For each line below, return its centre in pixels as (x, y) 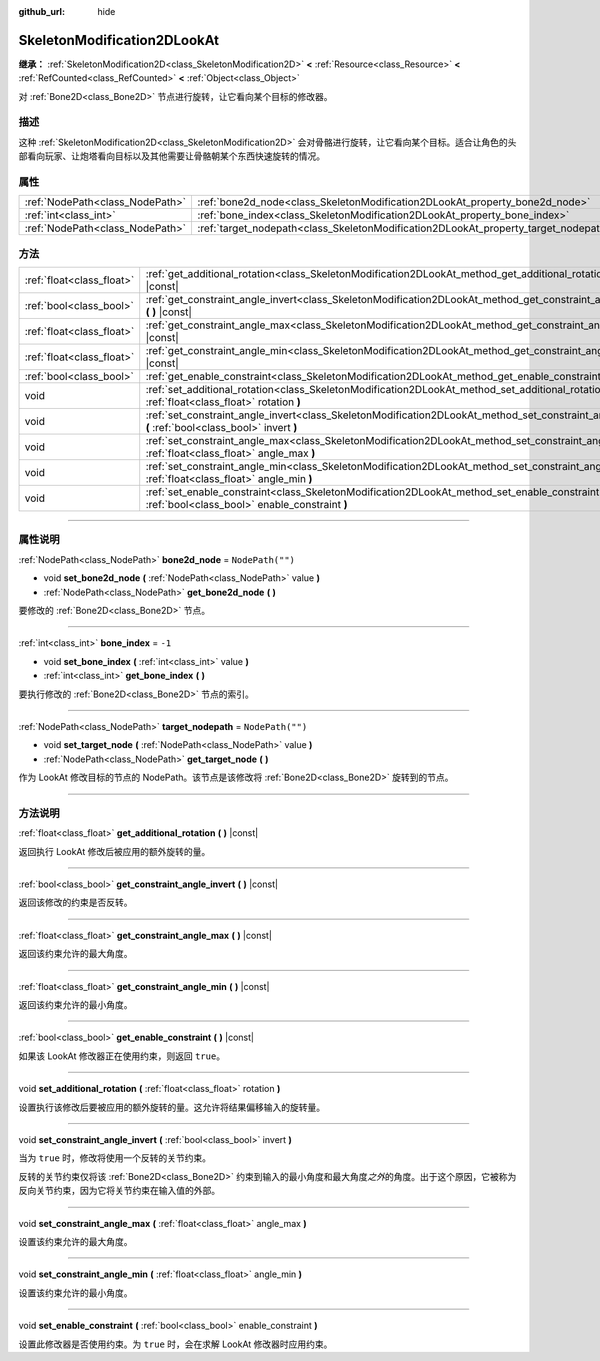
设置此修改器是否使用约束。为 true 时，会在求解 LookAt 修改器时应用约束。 (175, 1344)
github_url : (41, 11)
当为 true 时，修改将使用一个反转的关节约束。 (115, 1158)
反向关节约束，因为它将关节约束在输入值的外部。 (119, 1191)
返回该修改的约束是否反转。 (75, 902)
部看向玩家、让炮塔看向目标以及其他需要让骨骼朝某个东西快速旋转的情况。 (171, 156)
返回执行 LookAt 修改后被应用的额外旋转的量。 (114, 851)
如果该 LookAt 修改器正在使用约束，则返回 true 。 (121, 1056)
